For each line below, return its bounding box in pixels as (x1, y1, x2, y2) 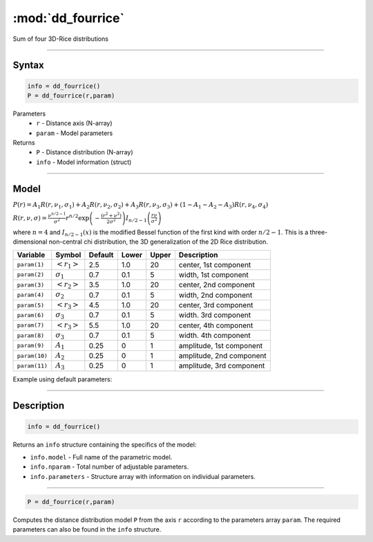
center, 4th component (178, 320, 254, 330)
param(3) (17, 281, 45, 289)
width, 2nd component (178, 290, 253, 300)
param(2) (17, 271, 45, 278)
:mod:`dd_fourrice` (12, 10, 124, 26)
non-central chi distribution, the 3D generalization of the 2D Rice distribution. (48, 237, 269, 246)
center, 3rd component (178, 300, 254, 310)
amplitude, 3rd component (178, 361, 265, 370)
